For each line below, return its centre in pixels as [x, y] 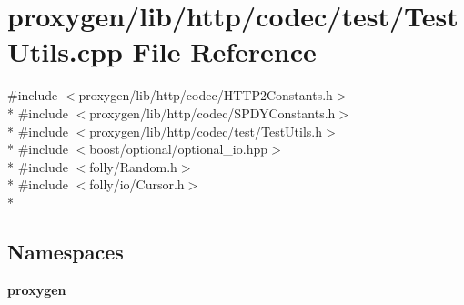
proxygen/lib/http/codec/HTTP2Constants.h [206, 95]
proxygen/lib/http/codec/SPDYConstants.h [212, 112]
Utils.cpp [65, 51]
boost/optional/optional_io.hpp [178, 149]
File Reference [224, 51]
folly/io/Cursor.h [137, 184]
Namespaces [66, 251]
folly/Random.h [133, 166]
